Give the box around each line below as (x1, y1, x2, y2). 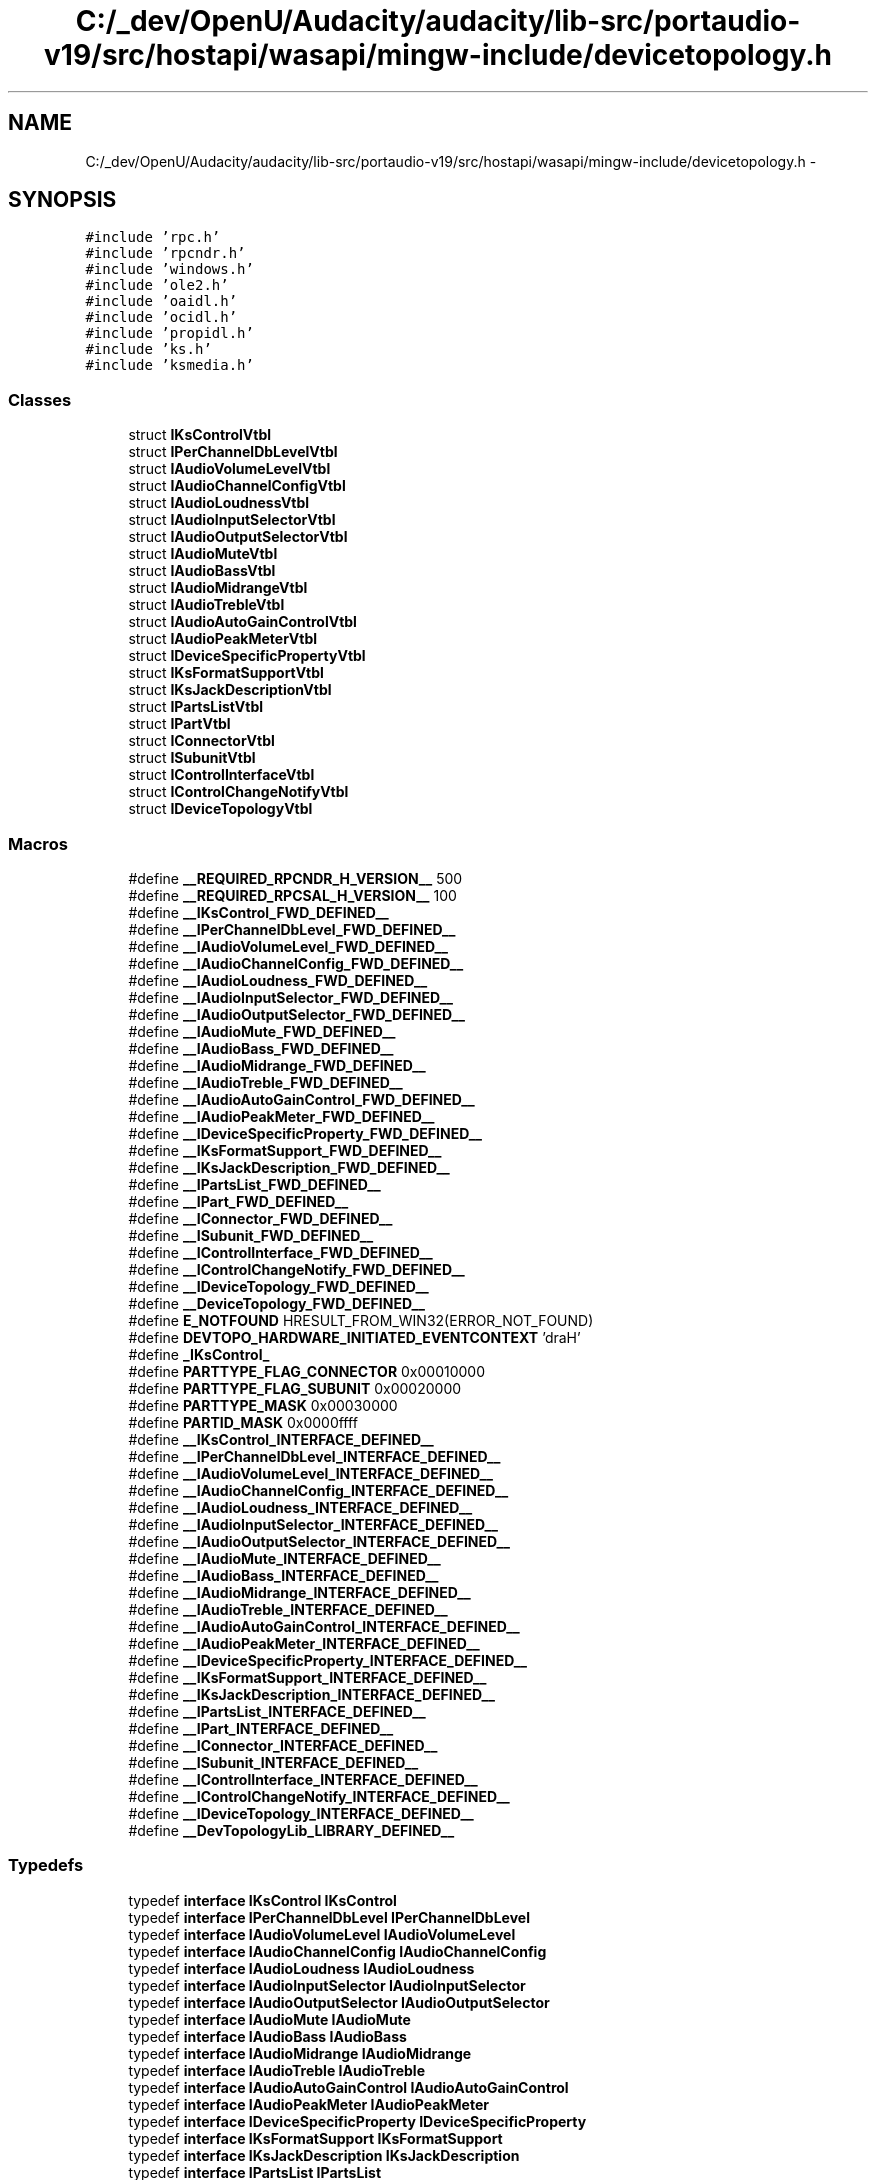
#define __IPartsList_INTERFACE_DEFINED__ (128, 1702, 426, 1720)
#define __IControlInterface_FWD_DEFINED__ (128, 1243, 433, 1261)
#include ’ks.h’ (85, 341, 212, 358)
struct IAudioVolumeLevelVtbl (128, 460, 331, 478)
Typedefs (8, 1855, 84, 1876)
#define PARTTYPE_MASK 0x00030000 (128, 1396, 398, 1414)
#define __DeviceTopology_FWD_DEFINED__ (128, 1294, 425, 1312)
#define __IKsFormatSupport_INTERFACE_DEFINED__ (128, 1668, 487, 1686)
